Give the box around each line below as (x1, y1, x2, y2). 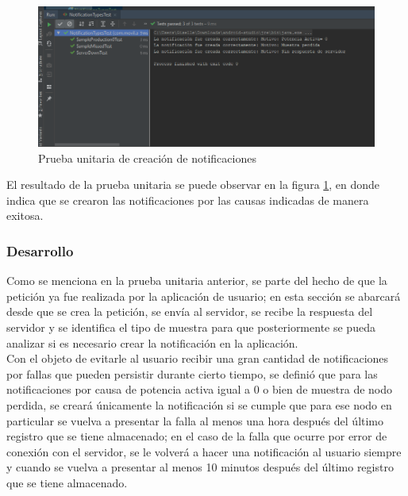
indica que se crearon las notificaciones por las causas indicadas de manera (6, 191, 369, 208)
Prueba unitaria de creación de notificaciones (38, 149, 256, 166)
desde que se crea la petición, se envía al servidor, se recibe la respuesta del (6, 303, 373, 320)
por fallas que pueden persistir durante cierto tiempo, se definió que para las (6, 365, 378, 382)
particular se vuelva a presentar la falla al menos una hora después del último (6, 412, 384, 429)
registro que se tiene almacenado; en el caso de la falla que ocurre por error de (6, 428, 387, 444)
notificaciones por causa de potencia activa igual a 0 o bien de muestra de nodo (6, 381, 393, 398)
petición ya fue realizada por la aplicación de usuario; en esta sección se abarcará (6, 287, 401, 304)
